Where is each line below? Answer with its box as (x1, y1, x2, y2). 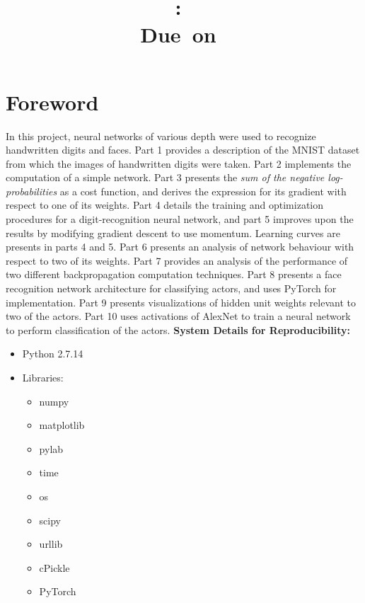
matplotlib (39, 418, 85, 432)
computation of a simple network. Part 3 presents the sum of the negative (6, 170, 325, 185)
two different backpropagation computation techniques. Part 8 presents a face (6, 267, 342, 282)
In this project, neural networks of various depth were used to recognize (6, 128, 316, 143)
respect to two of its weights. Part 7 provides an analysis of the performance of (6, 253, 348, 268)
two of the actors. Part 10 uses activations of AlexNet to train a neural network (6, 309, 351, 323)
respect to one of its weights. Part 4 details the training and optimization (6, 197, 324, 212)
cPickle (39, 560, 70, 575)
